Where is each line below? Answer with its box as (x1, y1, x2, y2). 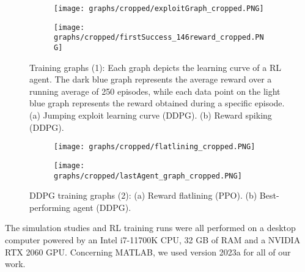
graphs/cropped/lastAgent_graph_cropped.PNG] (54, 171, 242, 180)
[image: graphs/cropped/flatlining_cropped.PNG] (54, 142, 255, 152)
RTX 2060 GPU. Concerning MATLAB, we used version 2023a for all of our (5, 245, 291, 258)
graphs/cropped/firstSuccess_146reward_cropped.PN (54, 33, 264, 42)
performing (29, 200, 70, 213)
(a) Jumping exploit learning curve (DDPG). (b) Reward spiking (29, 109, 272, 121)
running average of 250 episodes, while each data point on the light (29, 84, 281, 97)
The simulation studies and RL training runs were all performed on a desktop (5, 221, 296, 234)
